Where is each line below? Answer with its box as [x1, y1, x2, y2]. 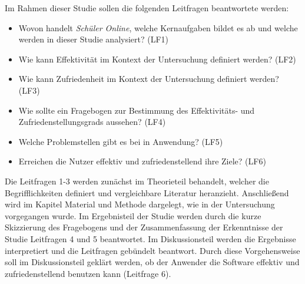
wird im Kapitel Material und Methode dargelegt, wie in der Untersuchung [5, 198, 275, 210]
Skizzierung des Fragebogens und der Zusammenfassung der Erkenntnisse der [5, 221, 283, 233]
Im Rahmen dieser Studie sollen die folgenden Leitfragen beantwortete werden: [5, 2, 289, 14]
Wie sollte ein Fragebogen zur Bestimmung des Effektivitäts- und [18, 104, 255, 116]
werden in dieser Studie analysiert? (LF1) [18, 33, 169, 45]
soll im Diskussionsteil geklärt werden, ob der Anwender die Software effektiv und [5, 256, 300, 268]
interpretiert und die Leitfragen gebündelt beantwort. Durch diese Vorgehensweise [5, 244, 300, 256]
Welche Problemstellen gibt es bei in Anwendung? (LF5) [18, 135, 223, 147]
